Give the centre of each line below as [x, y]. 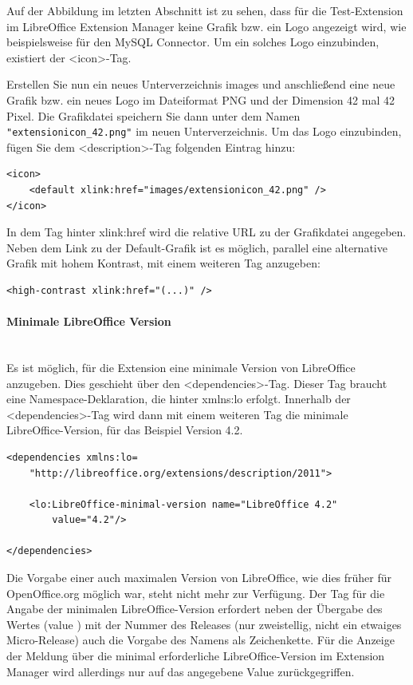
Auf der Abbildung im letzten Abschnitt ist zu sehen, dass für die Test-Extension [205, 10]
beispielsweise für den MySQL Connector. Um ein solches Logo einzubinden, [193, 42]
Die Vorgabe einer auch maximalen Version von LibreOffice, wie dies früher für [199, 578]
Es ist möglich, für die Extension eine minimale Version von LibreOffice [181, 367]
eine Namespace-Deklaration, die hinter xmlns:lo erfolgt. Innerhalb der [179, 399]
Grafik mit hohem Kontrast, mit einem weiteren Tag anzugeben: [163, 263]
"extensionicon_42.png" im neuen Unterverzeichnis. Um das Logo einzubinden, [204, 131]
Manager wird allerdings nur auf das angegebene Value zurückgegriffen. [181, 671]
